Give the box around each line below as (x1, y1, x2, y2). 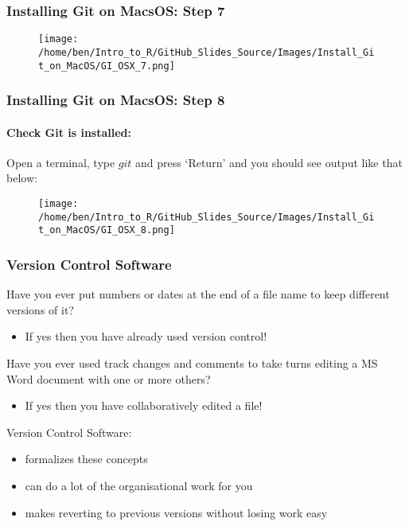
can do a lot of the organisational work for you (25, 477, 253, 493)
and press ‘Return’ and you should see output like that (135, 154, 403, 170)
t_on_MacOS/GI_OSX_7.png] (38, 60, 175, 72)
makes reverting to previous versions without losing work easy (25, 504, 328, 520)
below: (6, 169, 37, 186)
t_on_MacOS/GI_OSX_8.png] (38, 224, 175, 236)
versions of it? (6, 301, 74, 318)
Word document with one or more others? (6, 370, 211, 387)
